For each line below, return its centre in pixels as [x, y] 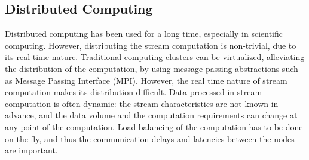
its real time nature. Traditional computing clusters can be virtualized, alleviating [155, 57]
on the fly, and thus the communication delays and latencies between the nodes [150, 138]
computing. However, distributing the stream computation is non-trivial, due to [151, 45]
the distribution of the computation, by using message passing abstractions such [152, 68]
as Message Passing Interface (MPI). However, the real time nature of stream [146, 80]
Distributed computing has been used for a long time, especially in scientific [144, 34]
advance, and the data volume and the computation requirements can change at [151, 115]
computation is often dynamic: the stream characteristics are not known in [142, 103]
